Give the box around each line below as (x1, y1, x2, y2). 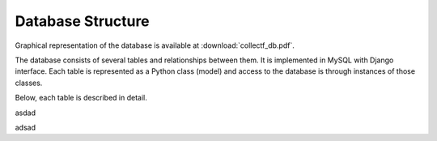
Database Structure (15, 12, 150, 30)
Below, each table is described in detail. (15, 93, 147, 103)
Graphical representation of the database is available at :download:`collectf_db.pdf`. (15, 41, 295, 50)
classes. (15, 78, 43, 88)
